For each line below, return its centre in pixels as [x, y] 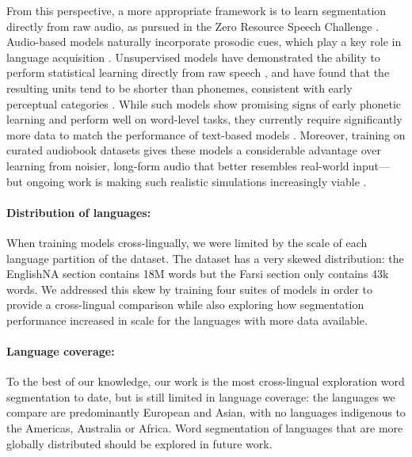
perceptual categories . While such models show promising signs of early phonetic [204, 103]
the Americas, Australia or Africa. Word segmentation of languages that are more [205, 428]
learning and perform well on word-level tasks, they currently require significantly [204, 119]
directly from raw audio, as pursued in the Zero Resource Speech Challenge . [193, 26]
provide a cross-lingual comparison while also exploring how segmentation [185, 305]
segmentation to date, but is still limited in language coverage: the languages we [201, 396]
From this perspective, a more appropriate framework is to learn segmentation [196, 10]
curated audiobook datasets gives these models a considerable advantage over [194, 150]
